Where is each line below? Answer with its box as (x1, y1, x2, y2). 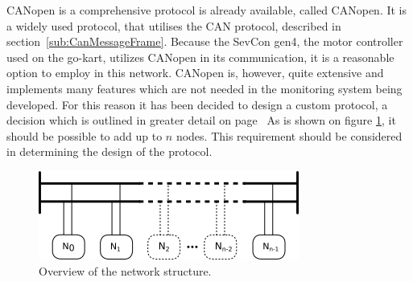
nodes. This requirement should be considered (176, 127, 403, 144)
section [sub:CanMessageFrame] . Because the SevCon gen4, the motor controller (6, 33, 403, 50)
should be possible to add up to (6, 127, 163, 144)
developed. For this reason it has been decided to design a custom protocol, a (6, 96, 388, 112)
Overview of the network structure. (39, 262, 212, 279)
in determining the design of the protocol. (6, 143, 213, 160)
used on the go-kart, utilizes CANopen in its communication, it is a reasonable (6, 48, 394, 65)
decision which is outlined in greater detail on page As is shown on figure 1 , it (6, 112, 396, 129)
